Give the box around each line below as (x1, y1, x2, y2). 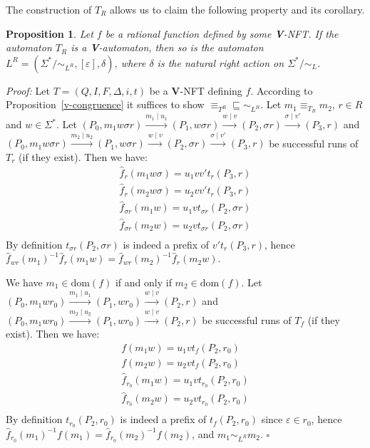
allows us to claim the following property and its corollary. (110, 2, 365, 16)
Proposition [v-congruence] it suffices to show (6, 97, 205, 112)
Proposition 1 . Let (6, 26, 93, 41)
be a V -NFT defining (149, 83, 242, 98)
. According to (250, 83, 313, 98)
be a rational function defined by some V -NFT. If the (105, 26, 339, 41)
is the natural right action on (157, 55, 284, 70)
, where (114, 55, 146, 70)
